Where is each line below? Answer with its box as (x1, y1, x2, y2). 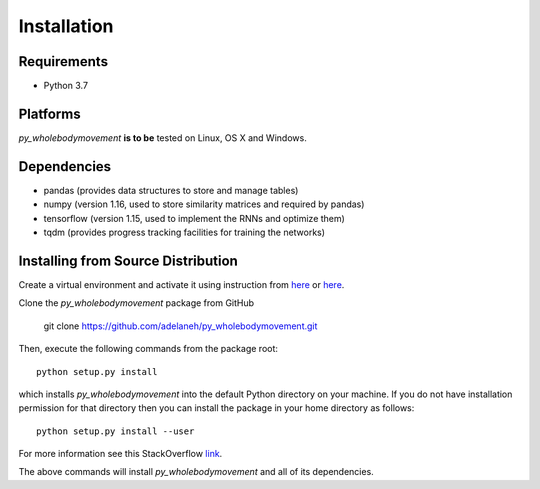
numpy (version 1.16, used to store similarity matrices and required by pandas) (43, 198, 365, 210)
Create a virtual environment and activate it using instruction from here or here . (18, 278, 345, 290)
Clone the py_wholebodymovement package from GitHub (18, 297, 255, 309)
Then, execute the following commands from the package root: (18, 343, 279, 355)
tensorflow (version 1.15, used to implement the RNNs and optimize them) (43, 212, 345, 224)
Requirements (18, 53, 109, 70)
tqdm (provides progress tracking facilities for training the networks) (43, 226, 325, 239)
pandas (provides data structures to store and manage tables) (43, 184, 299, 196)
